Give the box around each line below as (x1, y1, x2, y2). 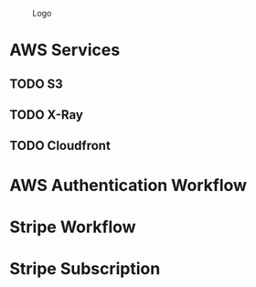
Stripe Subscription (9, 258, 161, 279)
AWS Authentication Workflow (9, 175, 248, 196)
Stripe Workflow (9, 217, 136, 237)
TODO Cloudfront (9, 138, 112, 154)
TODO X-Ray (9, 107, 84, 122)
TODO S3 (9, 76, 64, 91)
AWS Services (9, 40, 121, 60)
